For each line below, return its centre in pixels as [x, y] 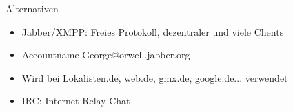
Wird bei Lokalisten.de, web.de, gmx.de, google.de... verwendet [155, 77]
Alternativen [32, 8]
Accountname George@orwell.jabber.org [106, 55]
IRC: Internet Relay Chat [76, 101]
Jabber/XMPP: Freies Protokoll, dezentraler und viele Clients [153, 31]
